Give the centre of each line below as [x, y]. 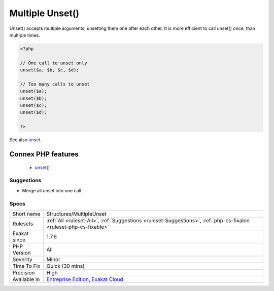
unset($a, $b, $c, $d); [50, 70]
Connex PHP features [44, 154]
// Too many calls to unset [55, 84]
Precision [24, 272]
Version [22, 253]
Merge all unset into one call [52, 190]
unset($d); [33, 112]
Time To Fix [26, 266]
